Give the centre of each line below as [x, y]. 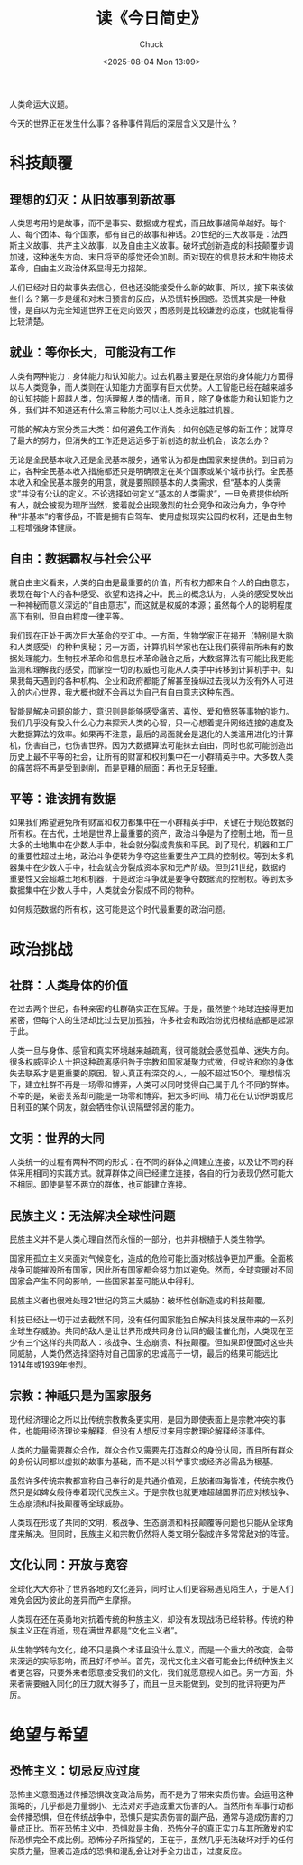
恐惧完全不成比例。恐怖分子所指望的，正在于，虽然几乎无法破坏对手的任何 [155, 1839]
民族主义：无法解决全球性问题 [92, 1216]
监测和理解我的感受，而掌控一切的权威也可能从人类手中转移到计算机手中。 [147, 669]
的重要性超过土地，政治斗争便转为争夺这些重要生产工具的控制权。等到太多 [147, 857]
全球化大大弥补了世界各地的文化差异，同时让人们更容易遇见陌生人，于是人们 [151, 1588]
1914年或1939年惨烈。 [50, 1365]
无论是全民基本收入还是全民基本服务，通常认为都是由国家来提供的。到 [140, 459]
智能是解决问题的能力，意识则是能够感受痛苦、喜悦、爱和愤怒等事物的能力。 [151, 711]
